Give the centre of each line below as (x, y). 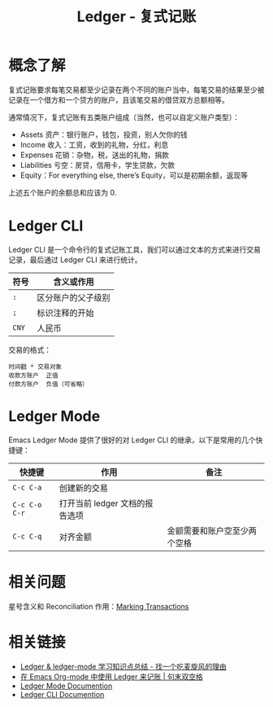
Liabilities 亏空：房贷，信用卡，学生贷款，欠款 (97, 165)
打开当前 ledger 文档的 (102, 503)
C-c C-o (27, 505)
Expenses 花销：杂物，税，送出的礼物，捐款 (94, 155)
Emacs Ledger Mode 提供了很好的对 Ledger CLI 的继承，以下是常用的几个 (132, 440)
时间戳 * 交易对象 (35, 367)
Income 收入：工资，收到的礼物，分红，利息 (94, 144)
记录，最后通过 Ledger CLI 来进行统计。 (75, 259)
